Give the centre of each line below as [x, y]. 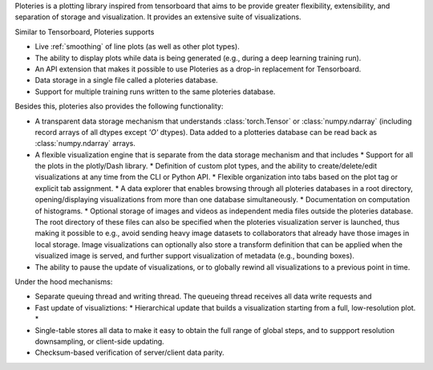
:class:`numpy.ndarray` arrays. [85, 144]
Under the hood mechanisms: [64, 282]
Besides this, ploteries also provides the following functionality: [119, 106]
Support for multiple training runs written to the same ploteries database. [155, 91]
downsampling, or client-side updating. [99, 341]
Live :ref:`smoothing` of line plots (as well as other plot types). [137, 47]
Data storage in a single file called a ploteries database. [126, 80]
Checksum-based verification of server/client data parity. [129, 352]
